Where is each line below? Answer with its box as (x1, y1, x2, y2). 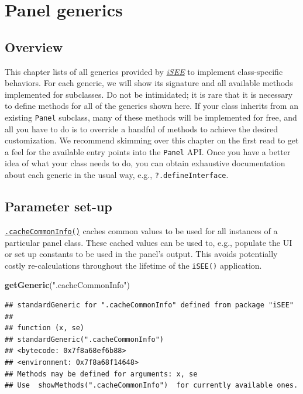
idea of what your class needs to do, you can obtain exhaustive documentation (5, 157, 285, 169)
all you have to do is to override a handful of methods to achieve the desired (5, 122, 278, 135)
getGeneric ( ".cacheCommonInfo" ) (5, 279, 130, 291)
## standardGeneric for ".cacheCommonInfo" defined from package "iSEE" (5, 301, 294, 309)
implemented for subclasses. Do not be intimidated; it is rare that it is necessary (5, 88, 293, 100)
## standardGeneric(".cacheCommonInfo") (5, 335, 164, 344)
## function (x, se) (5, 324, 85, 333)
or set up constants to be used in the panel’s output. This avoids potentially (5, 248, 278, 260)
